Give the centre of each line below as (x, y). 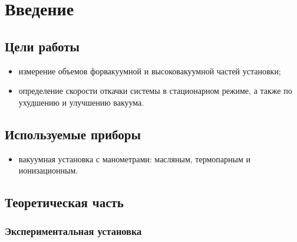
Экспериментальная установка (73, 231)
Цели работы (42, 46)
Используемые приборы (73, 134)
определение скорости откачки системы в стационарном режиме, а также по (155, 91)
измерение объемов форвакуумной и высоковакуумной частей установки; (150, 71)
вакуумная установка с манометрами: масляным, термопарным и (134, 158)
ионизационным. (48, 170)
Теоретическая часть (64, 202)
